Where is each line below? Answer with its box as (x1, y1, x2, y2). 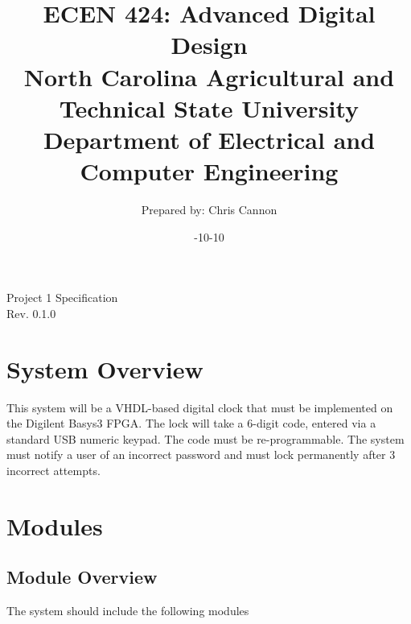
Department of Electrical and (43, 122, 376, 155)
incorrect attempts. (6, 461, 101, 478)
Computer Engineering (80, 155, 339, 188)
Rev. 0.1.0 (6, 304, 56, 321)
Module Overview (6, 564, 158, 589)
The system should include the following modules (6, 602, 249, 619)
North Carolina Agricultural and (23, 60, 395, 93)
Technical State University (59, 91, 360, 124)
